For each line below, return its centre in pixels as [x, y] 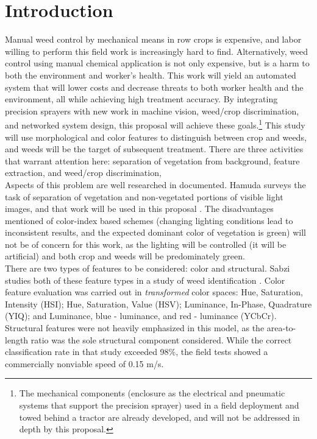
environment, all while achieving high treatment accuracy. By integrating [141, 99]
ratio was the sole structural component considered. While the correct [161, 339]
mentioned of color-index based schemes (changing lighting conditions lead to [149, 220]
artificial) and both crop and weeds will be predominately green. [125, 256]
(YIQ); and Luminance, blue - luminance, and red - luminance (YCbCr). [141, 316]
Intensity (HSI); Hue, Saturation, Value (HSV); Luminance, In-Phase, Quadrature [158, 304]
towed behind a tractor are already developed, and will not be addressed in [159, 417]
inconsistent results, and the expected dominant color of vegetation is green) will [155, 232]
